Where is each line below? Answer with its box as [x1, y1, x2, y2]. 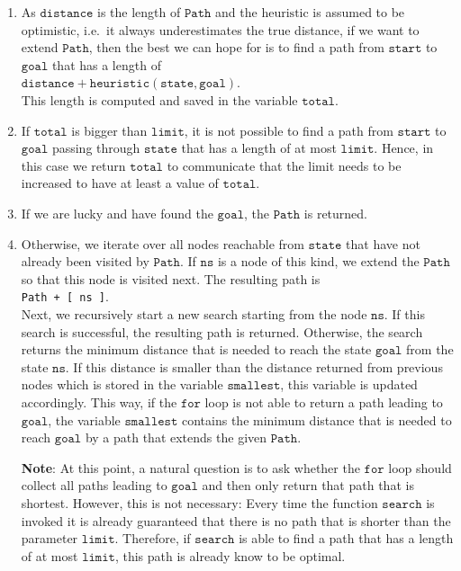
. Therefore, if [114, 529, 191, 548]
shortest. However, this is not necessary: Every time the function [21, 493, 378, 512]
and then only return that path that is [202, 476, 414, 495]
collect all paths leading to [21, 476, 167, 495]
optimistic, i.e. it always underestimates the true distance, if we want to [21, 20, 420, 39]
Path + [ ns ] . [21, 287, 109, 306]
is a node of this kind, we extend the [217, 252, 420, 271]
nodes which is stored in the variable [21, 375, 223, 394]
